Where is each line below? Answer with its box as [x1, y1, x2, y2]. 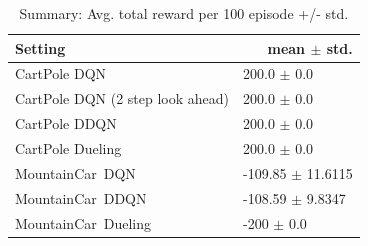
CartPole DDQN [15, 113, 117, 134]
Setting [15, 37, 66, 58]
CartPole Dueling [15, 137, 122, 158]
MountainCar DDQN [15, 187, 147, 208]
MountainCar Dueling [15, 212, 151, 233]
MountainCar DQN [15, 162, 136, 183]
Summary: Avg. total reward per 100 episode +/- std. [19, 3, 349, 23]
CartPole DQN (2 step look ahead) [15, 88, 230, 109]
